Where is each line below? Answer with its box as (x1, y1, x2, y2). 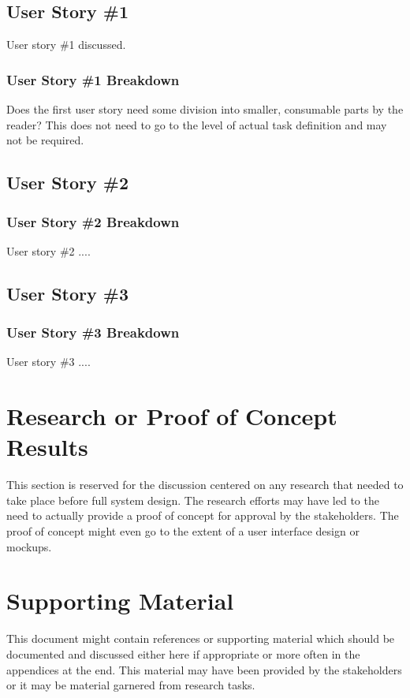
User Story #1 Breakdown (6, 69, 180, 89)
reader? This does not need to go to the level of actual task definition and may (6, 116, 387, 133)
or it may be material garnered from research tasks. (6, 677, 255, 693)
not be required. (6, 132, 84, 148)
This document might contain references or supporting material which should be (6, 630, 395, 647)
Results (6, 431, 88, 463)
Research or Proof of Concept (6, 400, 337, 432)
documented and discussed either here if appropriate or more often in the (6, 645, 360, 662)
